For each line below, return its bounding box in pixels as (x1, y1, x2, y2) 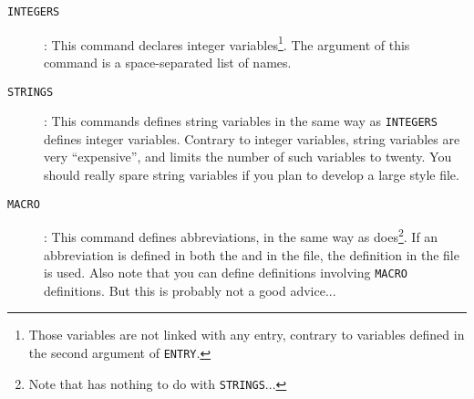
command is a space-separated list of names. (44, 52, 292, 71)
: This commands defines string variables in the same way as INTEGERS (44, 111, 438, 131)
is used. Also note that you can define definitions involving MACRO (44, 263, 407, 282)
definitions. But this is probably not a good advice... (44, 280, 336, 299)
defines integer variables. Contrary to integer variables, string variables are (44, 129, 460, 148)
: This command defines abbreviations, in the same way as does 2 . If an (44, 225, 438, 246)
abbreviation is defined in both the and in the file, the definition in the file (44, 245, 459, 264)
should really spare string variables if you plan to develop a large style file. (44, 165, 459, 184)
